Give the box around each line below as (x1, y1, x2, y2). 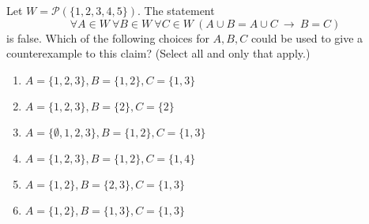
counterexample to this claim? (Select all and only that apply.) (6, 45, 311, 62)
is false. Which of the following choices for (6, 29, 209, 46)
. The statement (137, 2, 215, 18)
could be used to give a (250, 29, 363, 46)
